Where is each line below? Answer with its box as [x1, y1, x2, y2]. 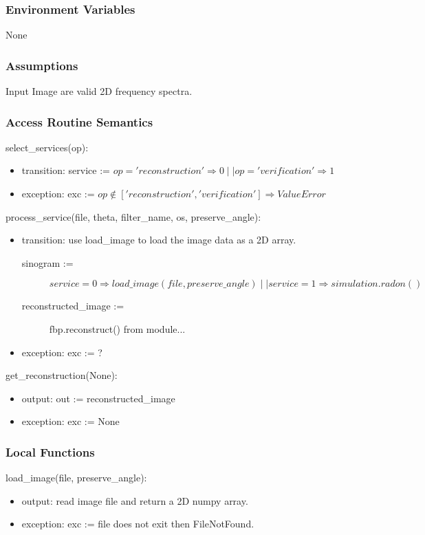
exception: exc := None [21, 414, 120, 428]
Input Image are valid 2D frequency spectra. [6, 84, 193, 98]
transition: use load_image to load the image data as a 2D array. [21, 232, 296, 247]
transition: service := [21, 163, 110, 177]
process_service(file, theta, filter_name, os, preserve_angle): [6, 209, 261, 223]
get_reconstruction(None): [6, 368, 118, 382]
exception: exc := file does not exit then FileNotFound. [21, 516, 254, 531]
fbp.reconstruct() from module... [49, 322, 186, 336]
